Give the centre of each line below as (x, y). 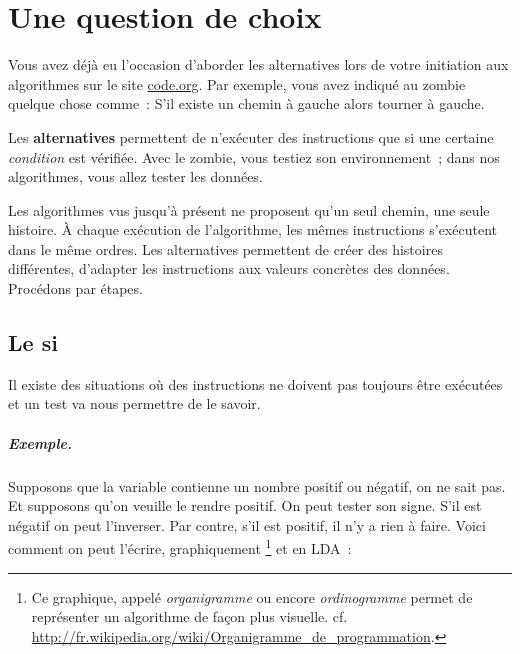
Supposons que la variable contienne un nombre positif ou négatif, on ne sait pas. (257, 485)
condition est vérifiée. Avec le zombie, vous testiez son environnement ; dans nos (254, 156)
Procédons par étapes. (75, 288)
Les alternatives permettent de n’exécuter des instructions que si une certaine (251, 136)
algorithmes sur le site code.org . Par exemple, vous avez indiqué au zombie (237, 83)
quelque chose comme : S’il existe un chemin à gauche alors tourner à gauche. (246, 103)
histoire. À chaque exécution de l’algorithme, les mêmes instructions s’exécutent (252, 229)
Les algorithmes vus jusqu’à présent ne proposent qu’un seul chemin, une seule (249, 209)
